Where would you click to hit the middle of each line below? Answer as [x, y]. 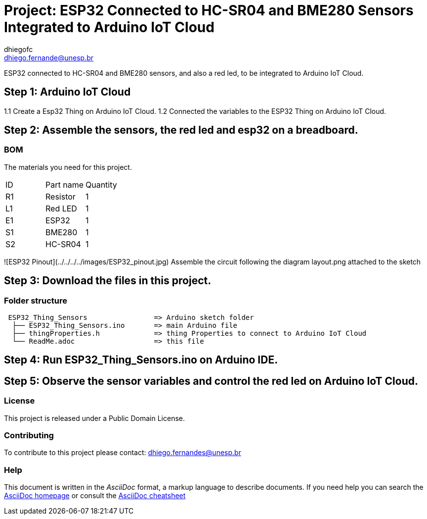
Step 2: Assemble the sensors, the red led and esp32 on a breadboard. [181, 130]
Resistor [60, 196]
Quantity [101, 184]
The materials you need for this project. [68, 167]
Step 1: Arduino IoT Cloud [67, 92]
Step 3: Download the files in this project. [108, 281]
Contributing [29, 436]
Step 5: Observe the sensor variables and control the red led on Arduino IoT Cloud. [211, 381]
